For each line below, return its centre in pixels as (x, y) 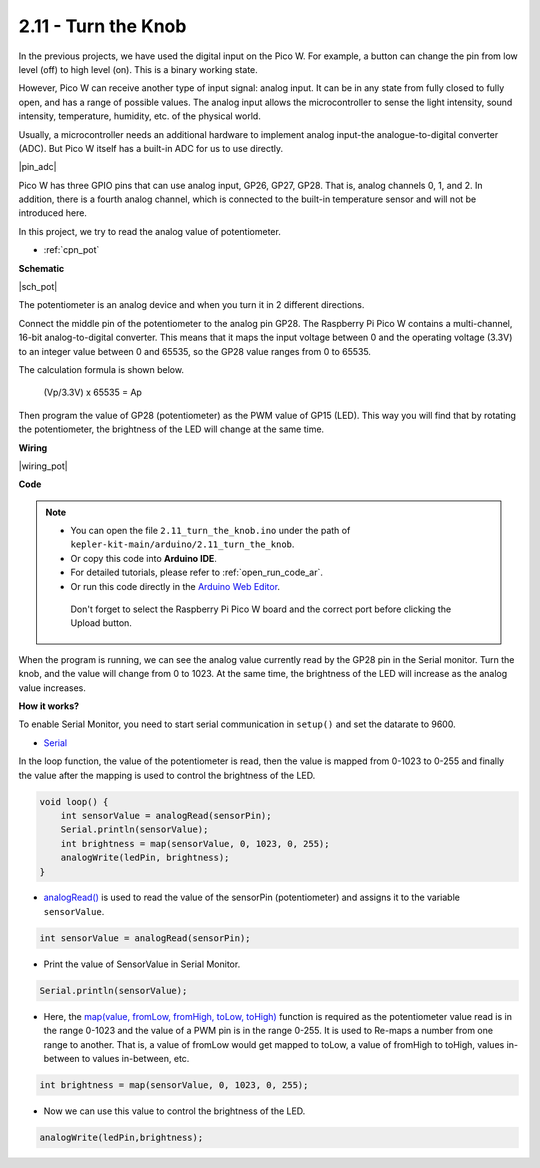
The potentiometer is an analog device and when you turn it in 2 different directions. (191, 305)
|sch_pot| (38, 287)
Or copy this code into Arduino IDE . (143, 558)
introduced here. (52, 213)
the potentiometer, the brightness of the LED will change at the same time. (171, 429)
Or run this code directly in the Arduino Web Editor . (175, 586)
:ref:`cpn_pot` (71, 250)
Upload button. (101, 623)
